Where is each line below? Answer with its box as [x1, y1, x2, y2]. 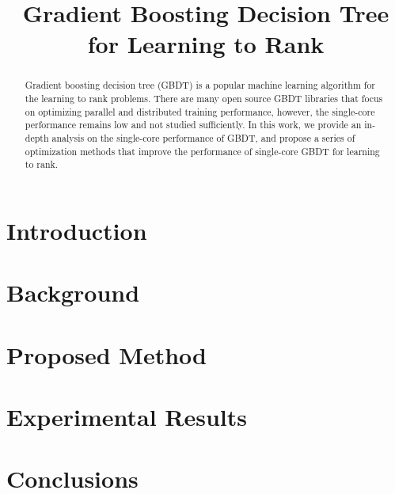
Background [6, 276, 140, 309]
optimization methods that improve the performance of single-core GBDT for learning [25, 144, 380, 158]
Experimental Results [6, 401, 247, 433]
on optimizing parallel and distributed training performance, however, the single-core [25, 104, 375, 118]
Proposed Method [6, 338, 207, 370]
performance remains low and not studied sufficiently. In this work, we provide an [25, 118, 362, 131]
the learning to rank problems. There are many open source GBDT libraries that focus [25, 92, 383, 105]
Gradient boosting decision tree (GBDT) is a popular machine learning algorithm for [25, 78, 375, 92]
